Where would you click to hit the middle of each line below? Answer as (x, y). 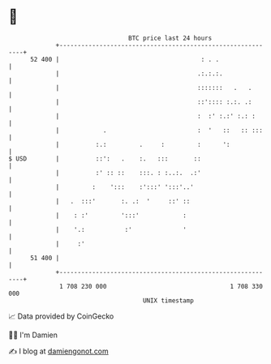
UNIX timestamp (168, 300)
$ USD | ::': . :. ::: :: (105, 158)
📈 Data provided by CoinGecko (61, 316)
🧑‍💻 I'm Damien (33, 335)
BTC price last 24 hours (170, 38)
